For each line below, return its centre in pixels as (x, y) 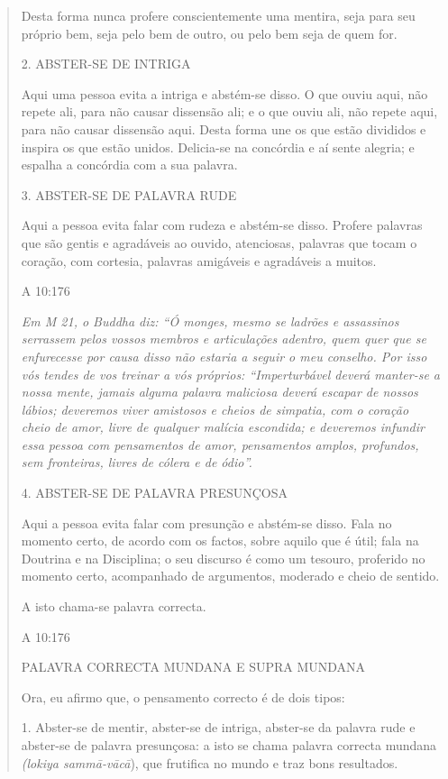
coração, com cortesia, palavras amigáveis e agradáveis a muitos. (199, 260)
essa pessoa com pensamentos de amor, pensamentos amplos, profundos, (220, 444)
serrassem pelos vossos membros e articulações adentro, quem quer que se (224, 339)
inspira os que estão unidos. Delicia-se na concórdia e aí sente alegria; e (218, 147)
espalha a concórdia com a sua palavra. (129, 165)
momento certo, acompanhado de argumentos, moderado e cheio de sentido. (230, 576)
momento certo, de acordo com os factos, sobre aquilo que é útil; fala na (220, 541)
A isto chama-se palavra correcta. (114, 606)
